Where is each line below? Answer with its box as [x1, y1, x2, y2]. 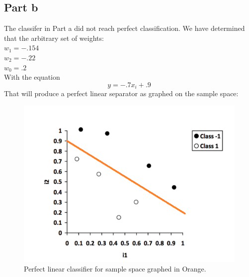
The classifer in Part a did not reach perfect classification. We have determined [4, 23, 245, 33]
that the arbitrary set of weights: [4, 32, 104, 43]
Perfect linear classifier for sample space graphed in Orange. [24, 264, 206, 274]
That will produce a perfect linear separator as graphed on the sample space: [4, 88, 239, 99]
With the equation [4, 72, 60, 82]
